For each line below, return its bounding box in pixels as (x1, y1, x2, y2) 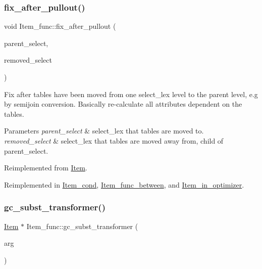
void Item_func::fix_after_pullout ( (4, 21, 116, 31)
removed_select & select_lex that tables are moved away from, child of (4, 135, 224, 146)
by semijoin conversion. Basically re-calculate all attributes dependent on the (4, 99, 242, 109)
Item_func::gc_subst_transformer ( (26, 220, 138, 231)
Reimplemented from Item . (4, 162, 87, 173)
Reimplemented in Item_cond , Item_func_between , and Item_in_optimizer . (4, 179, 244, 190)
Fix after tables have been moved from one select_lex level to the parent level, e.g (4, 88, 258, 99)
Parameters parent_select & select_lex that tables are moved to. (4, 125, 204, 136)
